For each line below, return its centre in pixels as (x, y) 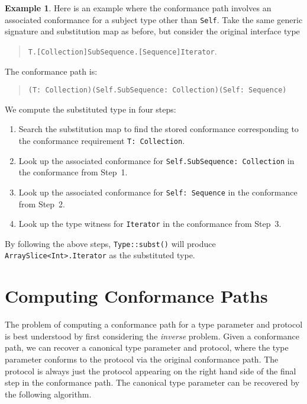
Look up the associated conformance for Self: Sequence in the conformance (158, 192)
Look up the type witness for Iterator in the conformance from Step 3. (150, 224)
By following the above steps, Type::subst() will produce (110, 243)
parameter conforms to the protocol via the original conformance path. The (142, 359)
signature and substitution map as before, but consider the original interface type (152, 31)
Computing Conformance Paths (136, 296)
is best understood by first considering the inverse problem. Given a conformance (152, 336)
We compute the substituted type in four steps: (91, 109)
